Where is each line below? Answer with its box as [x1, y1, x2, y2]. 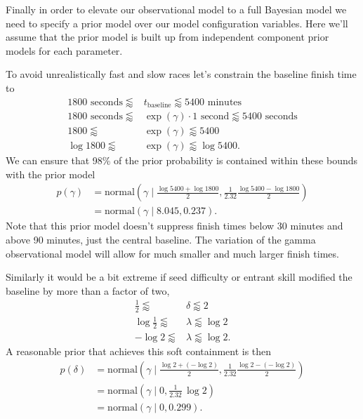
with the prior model [6, 166, 95, 181]
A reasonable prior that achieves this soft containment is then [6, 344, 272, 359]
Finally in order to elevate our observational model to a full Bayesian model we [6, 2, 347, 16]
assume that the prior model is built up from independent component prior [6, 29, 329, 44]
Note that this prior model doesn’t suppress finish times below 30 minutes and [6, 218, 343, 233]
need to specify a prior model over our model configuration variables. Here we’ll [6, 15, 348, 30]
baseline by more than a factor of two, [6, 283, 170, 298]
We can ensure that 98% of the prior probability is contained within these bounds [6, 153, 358, 168]
